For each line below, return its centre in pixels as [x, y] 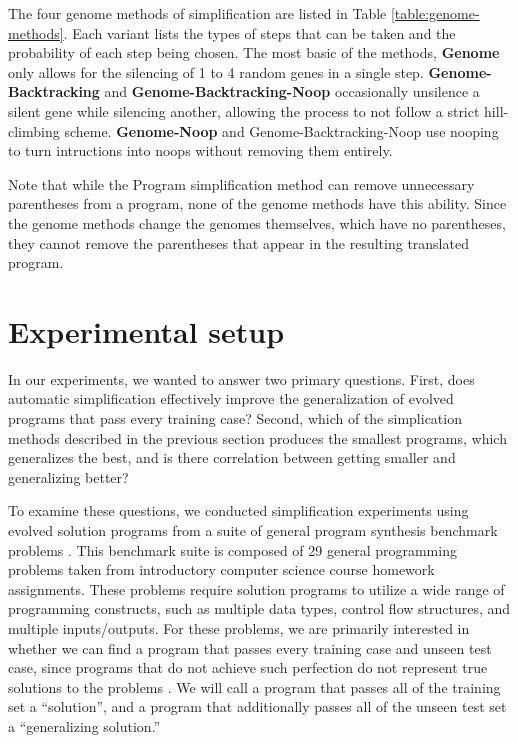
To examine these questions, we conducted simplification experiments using [238, 510]
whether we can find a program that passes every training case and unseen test [250, 647]
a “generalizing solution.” [84, 725]
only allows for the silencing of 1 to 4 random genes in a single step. [216, 71]
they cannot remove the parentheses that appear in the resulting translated [238, 242]
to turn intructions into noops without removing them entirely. [200, 150]
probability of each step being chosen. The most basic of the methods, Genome [254, 52]
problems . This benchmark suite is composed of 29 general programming [232, 549]
